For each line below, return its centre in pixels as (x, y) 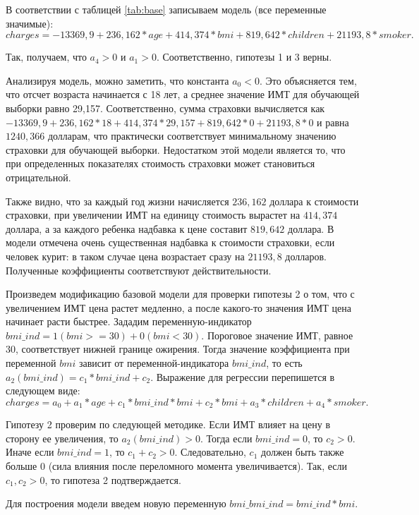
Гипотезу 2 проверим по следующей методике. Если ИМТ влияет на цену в (168, 424)
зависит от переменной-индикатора (154, 363)
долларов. (306, 256)
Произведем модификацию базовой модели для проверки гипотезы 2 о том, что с (180, 294)
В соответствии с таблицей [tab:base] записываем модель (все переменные (166, 9)
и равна (333, 122)
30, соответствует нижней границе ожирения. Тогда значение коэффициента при (178, 349)
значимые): (30, 23)
